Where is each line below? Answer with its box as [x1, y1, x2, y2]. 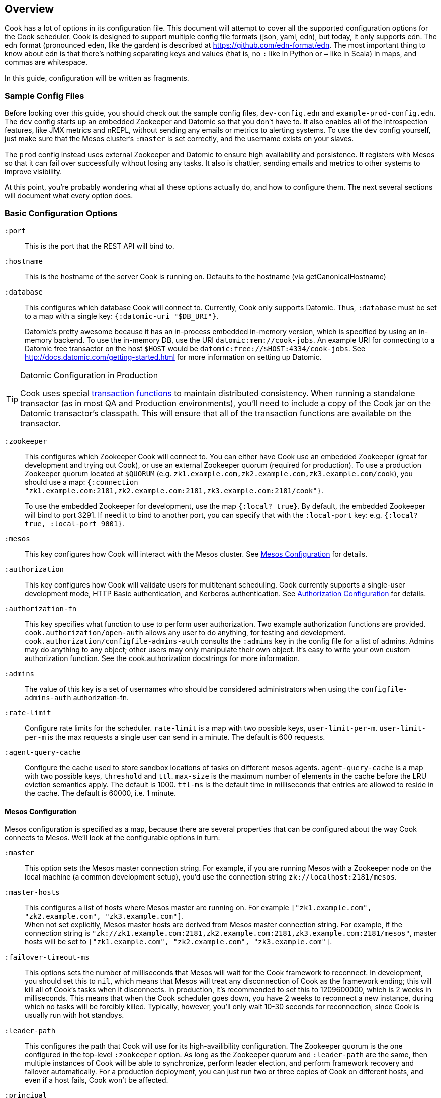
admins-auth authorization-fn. [25, 693, 129, 702]
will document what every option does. [5, 191, 133, 200]
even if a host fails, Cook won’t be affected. [25, 1076, 168, 1085]
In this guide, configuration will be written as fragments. [5, 74, 189, 83]
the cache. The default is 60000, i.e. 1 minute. [25, 788, 177, 797]
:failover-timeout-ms [5, 953, 90, 962]
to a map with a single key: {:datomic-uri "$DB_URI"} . [25, 311, 219, 320]
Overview [5, 3, 54, 15]
